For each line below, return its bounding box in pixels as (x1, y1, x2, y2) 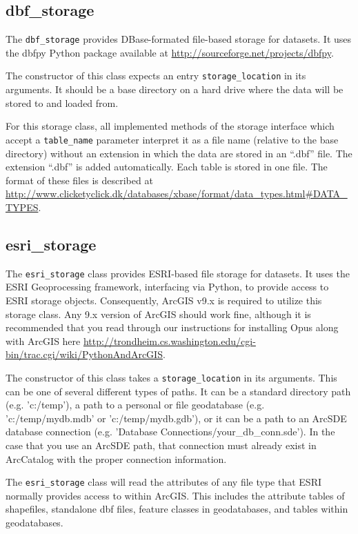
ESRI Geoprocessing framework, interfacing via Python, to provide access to (6, 279, 329, 294)
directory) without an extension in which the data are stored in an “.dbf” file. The (6, 146, 352, 160)
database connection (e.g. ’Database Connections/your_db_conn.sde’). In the (6, 424, 335, 439)
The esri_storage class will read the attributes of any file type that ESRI (6, 475, 321, 489)
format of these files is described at (6, 172, 153, 187)
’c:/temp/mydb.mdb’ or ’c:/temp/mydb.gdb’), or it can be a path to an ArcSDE (6, 411, 347, 425)
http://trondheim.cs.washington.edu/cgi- (83, 333, 256, 348)
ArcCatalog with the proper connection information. (6, 451, 227, 466)
